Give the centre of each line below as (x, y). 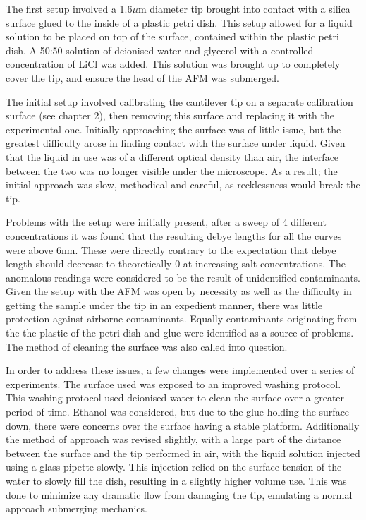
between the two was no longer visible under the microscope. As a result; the (172, 170)
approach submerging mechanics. (77, 508)
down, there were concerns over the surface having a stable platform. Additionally (183, 425)
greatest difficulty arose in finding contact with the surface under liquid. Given (176, 143)
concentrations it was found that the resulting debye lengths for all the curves (174, 235)
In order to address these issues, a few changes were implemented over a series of (180, 370)
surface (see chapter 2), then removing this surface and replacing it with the (170, 115)
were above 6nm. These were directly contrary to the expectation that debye (171, 249)
